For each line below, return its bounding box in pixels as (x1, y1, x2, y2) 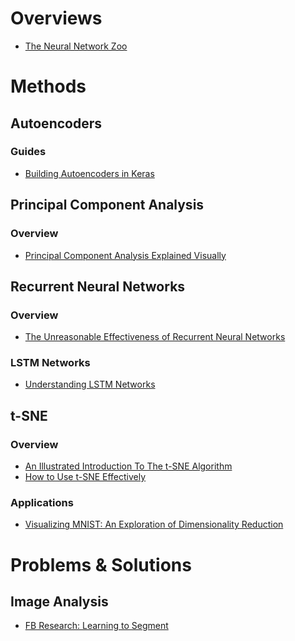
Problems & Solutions (10, 553, 192, 576)
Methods (10, 75, 87, 98)
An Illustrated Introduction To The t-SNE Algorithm (24, 460, 233, 472)
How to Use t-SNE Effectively (24, 471, 147, 483)
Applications (10, 496, 74, 510)
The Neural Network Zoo (24, 40, 128, 52)
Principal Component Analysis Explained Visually (24, 249, 227, 261)
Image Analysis (10, 593, 109, 611)
